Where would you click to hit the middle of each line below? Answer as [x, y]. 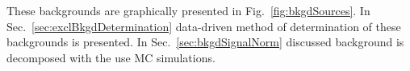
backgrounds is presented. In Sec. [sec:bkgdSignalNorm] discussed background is [205, 42]
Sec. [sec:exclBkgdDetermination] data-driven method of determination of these [204, 26]
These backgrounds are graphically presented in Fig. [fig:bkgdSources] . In [188, 10]
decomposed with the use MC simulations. [111, 57]
